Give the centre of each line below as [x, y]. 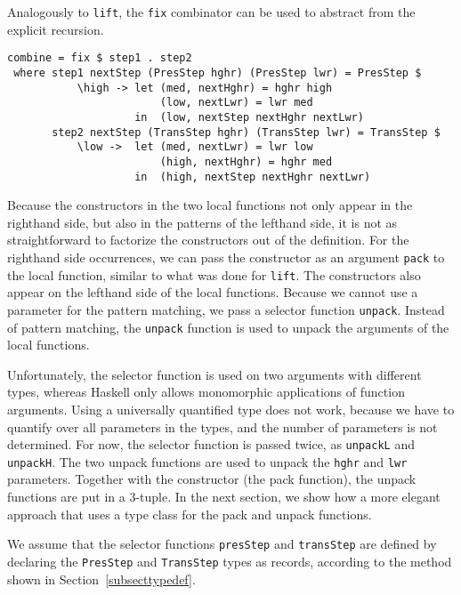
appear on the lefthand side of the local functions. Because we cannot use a [213, 292]
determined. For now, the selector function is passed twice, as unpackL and [211, 444]
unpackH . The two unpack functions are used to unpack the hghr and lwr [207, 461]
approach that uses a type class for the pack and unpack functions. [190, 514]
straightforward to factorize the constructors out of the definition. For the [208, 240]
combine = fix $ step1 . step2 [100, 58]
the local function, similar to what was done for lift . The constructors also [214, 274]
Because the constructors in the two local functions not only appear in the [210, 205]
